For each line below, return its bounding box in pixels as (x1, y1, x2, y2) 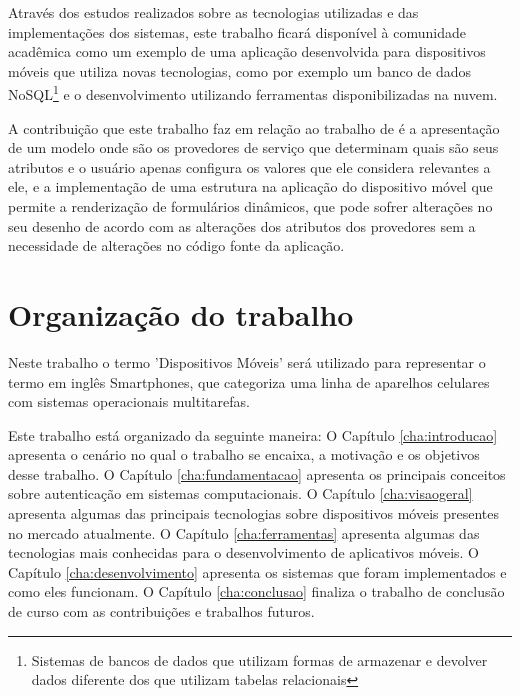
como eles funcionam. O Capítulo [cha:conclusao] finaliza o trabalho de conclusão (8, 581, 505, 602)
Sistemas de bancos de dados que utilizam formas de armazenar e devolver (31, 649, 488, 670)
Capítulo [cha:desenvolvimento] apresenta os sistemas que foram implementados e (8, 561, 507, 582)
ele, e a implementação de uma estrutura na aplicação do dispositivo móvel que (8, 176, 493, 197)
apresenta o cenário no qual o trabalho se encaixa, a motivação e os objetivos (8, 444, 480, 465)
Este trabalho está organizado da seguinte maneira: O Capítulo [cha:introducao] (8, 424, 498, 445)
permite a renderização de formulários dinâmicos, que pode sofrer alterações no (8, 196, 493, 216)
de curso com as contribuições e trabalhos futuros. (8, 601, 315, 622)
